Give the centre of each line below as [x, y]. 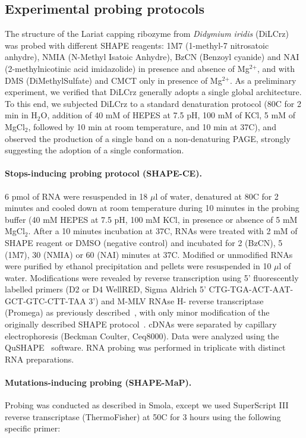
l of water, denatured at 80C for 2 [217, 196]
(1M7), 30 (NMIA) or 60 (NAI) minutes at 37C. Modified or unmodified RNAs [149, 254]
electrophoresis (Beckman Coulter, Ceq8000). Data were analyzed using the [142, 335]
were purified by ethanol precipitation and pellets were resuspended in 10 [138, 266]
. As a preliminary [263, 80]
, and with [276, 68]
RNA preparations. [40, 359]
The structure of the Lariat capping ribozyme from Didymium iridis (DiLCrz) [147, 34]
